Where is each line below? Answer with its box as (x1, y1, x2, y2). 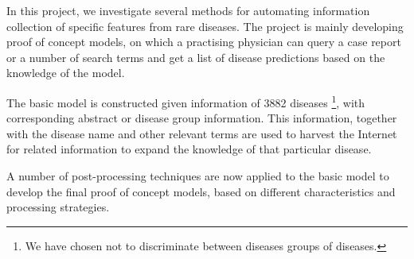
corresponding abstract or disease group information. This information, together (6, 110, 397, 126)
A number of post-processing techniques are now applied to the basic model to (6, 168, 389, 184)
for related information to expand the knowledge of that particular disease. (6, 141, 372, 157)
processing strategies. (6, 199, 110, 215)
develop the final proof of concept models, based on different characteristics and (6, 183, 396, 199)
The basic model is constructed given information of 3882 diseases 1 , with (6, 91, 365, 110)
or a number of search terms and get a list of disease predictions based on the (6, 48, 385, 65)
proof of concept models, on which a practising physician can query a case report (6, 33, 401, 50)
